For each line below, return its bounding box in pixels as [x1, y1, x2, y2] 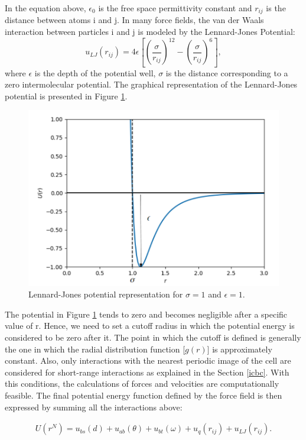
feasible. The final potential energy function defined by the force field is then [5, 389, 282, 401]
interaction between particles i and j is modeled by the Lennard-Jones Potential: [5, 25, 295, 38]
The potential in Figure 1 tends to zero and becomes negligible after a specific [5, 308, 288, 320]
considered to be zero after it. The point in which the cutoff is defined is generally [5, 331, 301, 344]
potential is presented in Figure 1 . [5, 89, 128, 102]
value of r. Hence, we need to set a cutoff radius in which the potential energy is [5, 319, 295, 332]
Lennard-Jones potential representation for [28, 288, 183, 300]
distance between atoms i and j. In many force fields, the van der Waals [5, 14, 264, 26]
